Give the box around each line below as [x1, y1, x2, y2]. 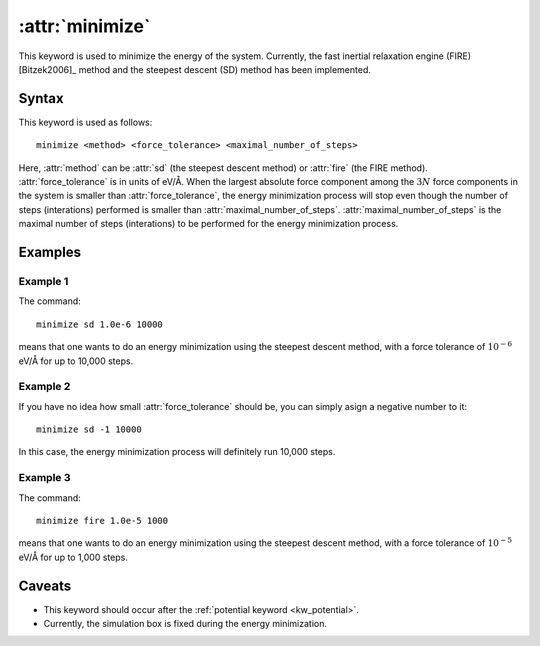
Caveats [18, 577, 72, 594]
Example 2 [18, 380, 71, 394]
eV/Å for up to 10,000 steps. [18, 355, 134, 367]
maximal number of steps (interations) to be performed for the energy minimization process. [18, 218, 399, 230]
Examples [18, 244, 82, 260]
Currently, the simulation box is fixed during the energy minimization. [43, 618, 328, 630]
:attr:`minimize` [18, 15, 151, 37]
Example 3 [18, 471, 71, 485]
